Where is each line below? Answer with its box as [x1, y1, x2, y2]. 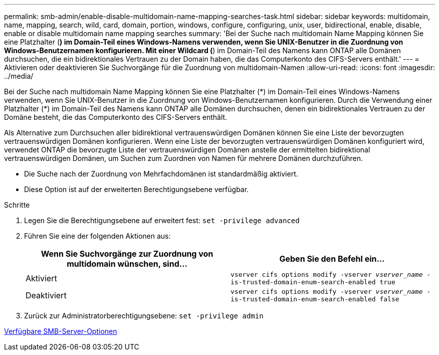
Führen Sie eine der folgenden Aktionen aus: [24, 232, 171, 240]
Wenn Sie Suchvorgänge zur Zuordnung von [41, 249, 213, 259]
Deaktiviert [26, 290, 67, 300]
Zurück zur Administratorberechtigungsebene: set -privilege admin [24, 311, 264, 320]
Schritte [4, 201, 30, 209]
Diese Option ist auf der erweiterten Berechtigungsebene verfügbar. [24, 185, 249, 194]
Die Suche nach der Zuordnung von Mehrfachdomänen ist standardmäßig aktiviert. [24, 169, 298, 178]
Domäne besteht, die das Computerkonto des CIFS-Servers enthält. [4, 113, 228, 121]
